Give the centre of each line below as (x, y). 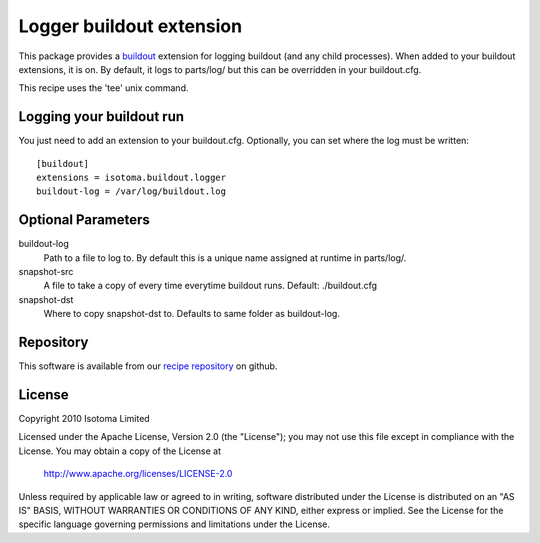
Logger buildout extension (130, 26)
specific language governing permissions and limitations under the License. (174, 524)
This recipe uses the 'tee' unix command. (103, 88)
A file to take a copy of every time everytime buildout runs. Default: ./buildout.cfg (210, 286)
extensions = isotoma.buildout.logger (131, 178)
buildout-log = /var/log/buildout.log (131, 191)
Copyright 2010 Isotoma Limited (84, 419)
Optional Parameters (84, 220)
